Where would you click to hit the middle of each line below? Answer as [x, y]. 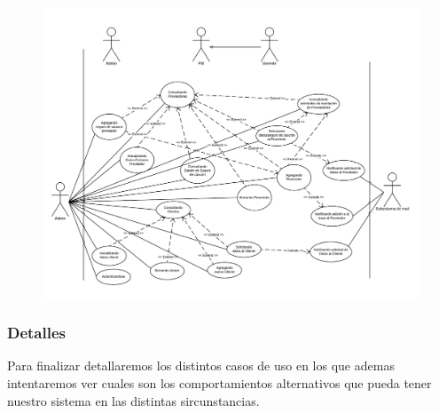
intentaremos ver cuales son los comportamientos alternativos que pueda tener [219, 382]
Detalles [36, 333]
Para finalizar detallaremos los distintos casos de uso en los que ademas [201, 365]
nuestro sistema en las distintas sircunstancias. [133, 400]
